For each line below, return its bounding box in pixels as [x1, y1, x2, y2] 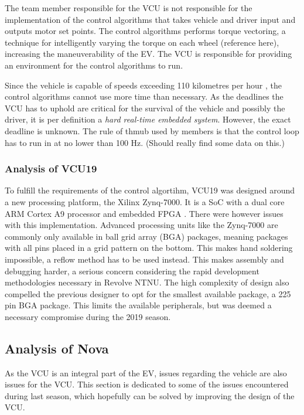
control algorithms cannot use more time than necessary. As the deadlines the [5, 90, 283, 103]
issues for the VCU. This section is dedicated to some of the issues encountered [5, 378, 289, 390]
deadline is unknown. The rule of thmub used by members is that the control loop [5, 124, 299, 137]
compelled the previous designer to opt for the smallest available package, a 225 [5, 287, 291, 300]
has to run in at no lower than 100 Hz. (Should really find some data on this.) [5, 136, 285, 148]
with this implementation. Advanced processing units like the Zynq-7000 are [5, 219, 278, 231]
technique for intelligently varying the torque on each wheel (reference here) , [5, 36, 279, 48]
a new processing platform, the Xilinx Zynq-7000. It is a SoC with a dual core [5, 195, 285, 207]
